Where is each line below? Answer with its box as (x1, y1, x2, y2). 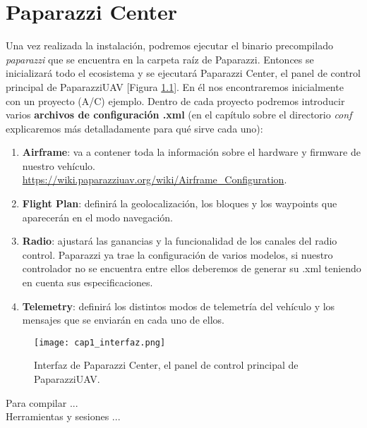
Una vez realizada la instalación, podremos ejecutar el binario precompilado (6, 38, 333, 53)
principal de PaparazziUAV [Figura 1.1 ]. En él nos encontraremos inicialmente (6, 79, 344, 94)
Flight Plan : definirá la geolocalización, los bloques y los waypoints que (22, 196, 337, 211)
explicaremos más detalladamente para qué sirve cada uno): (6, 121, 263, 135)
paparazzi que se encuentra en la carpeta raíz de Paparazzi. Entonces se (6, 51, 314, 66)
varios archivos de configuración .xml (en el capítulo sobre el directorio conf (6, 107, 352, 122)
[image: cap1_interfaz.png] (34, 337, 166, 348)
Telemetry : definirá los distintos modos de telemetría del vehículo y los (22, 298, 335, 313)
